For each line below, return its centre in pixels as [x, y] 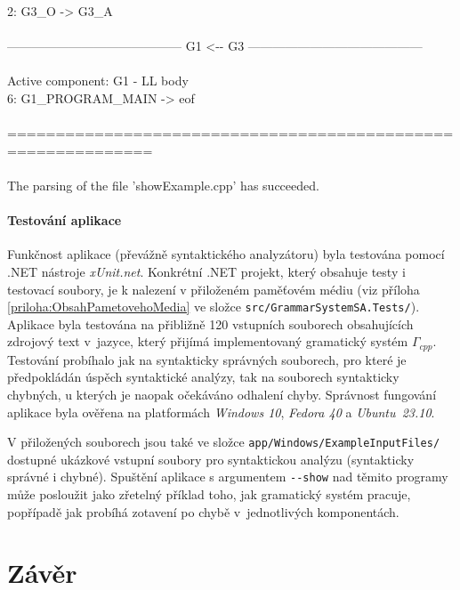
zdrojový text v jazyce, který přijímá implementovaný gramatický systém [208, 341]
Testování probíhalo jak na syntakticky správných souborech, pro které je [207, 359]
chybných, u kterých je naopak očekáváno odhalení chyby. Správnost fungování [222, 394]
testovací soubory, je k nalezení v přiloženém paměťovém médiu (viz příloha [214, 289]
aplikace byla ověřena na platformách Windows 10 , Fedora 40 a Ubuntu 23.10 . [221, 412]
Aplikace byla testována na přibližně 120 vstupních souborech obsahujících [210, 323]
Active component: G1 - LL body [98, 81]
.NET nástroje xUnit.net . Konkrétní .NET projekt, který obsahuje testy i [206, 271]
